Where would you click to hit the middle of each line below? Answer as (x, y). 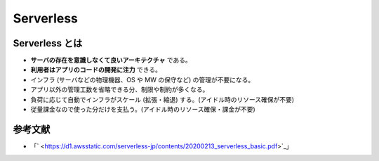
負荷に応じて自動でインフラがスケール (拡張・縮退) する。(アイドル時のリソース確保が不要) (162, 99)
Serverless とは (48, 43)
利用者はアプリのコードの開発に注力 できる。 (96, 70)
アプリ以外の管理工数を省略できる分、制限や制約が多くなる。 (120, 90)
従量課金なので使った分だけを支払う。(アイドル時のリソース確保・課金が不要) (143, 110)
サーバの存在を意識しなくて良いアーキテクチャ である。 (111, 60)
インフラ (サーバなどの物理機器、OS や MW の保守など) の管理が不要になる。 (142, 79)
